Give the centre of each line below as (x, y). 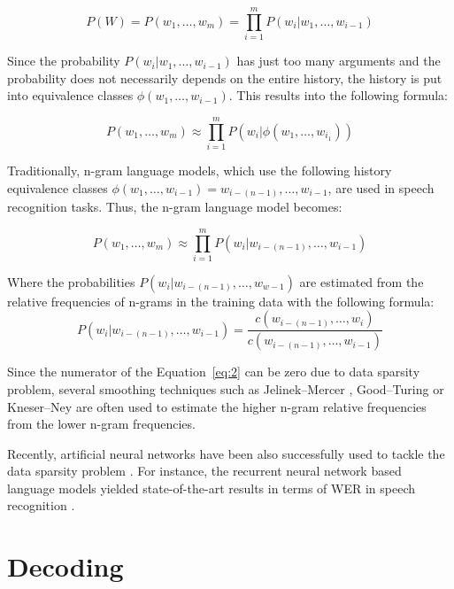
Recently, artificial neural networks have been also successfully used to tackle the (226, 453)
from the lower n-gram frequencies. (101, 424)
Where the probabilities (71, 281)
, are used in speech (381, 187)
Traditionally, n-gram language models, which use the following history (200, 170)
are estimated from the (362, 281)
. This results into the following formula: (338, 95)
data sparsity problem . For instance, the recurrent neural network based (204, 471)
